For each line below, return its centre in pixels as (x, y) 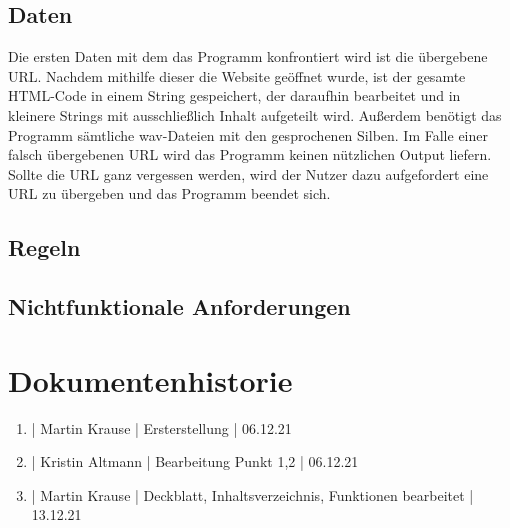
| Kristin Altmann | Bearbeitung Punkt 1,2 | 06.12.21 (195, 461)
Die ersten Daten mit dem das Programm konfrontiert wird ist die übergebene (248, 56)
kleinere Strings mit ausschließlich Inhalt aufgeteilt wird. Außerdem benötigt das (255, 114)
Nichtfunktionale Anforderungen (179, 306)
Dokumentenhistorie (150, 379)
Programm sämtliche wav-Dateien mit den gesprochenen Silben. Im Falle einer (248, 134)
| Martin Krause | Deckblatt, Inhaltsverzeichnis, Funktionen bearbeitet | (252, 494)
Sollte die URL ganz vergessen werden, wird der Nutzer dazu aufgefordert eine (248, 173)
